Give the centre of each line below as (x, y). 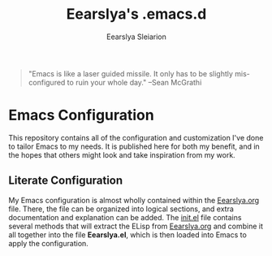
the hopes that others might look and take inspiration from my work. (122, 154)
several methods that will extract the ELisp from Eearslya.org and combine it (136, 226)
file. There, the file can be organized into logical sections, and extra (121, 209)
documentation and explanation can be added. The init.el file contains (125, 217)
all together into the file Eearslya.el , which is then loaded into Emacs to (128, 234)
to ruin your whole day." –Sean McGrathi (134, 82)
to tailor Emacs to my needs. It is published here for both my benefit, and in (134, 146)
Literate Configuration (66, 181)
